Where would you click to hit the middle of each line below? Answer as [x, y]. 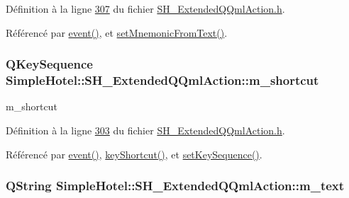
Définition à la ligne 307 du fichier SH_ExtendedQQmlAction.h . [145, 8]
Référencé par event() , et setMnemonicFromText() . [117, 32]
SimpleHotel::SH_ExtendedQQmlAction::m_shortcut [162, 80]
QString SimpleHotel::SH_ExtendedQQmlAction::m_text [175, 186]
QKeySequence [49, 64]
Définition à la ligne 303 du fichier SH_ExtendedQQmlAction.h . [145, 130]
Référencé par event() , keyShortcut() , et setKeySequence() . [134, 154]
